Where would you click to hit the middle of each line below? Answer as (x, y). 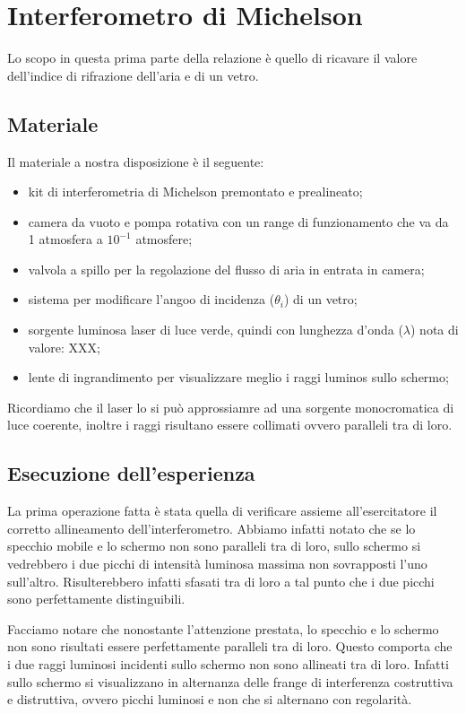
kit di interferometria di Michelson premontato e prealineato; (195, 192)
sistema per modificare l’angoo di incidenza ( (151, 299)
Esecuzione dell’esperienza (131, 473)
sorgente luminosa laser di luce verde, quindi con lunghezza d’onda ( (216, 330)
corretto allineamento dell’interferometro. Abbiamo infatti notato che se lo (211, 528)
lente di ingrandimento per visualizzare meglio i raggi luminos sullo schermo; (238, 377)
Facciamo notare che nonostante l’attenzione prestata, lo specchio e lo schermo (223, 628)
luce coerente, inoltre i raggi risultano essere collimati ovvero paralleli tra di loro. (230, 425)
